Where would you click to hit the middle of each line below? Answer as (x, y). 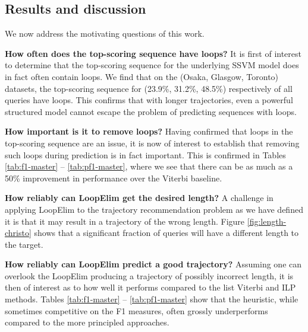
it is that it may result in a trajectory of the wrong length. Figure (125, 221)
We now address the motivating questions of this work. (105, 33)
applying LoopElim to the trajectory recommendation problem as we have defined (154, 209)
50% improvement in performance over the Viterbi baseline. (114, 178)
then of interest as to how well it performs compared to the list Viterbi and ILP (150, 287)
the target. (24, 244)
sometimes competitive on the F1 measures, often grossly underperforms (136, 310)
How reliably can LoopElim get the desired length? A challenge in (139, 198)
